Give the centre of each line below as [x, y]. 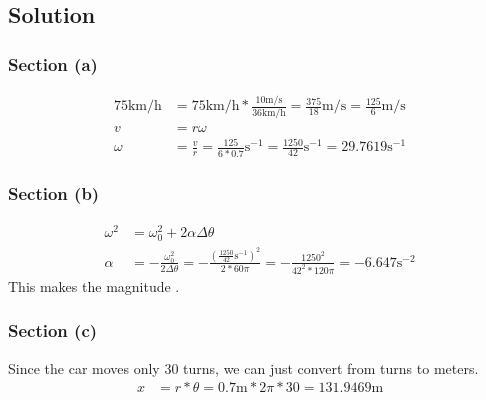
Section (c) [53, 330]
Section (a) [53, 63]
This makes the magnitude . [94, 285]
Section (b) [54, 193]
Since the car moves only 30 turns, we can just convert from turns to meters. [243, 367]
